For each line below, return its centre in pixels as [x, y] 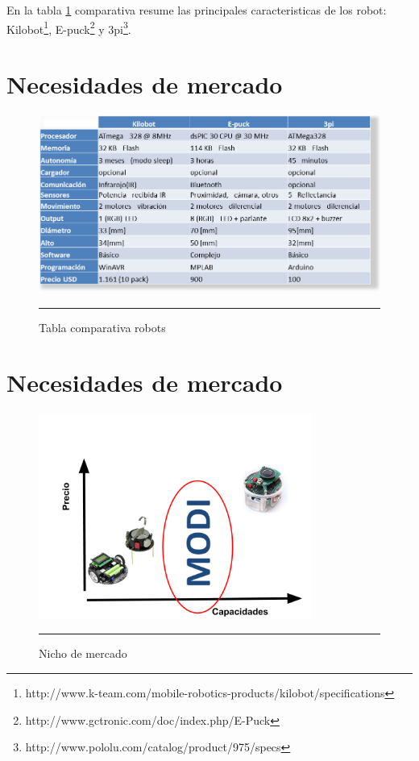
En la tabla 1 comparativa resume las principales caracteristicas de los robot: [197, 10]
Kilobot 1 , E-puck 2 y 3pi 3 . [69, 27]
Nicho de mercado [83, 653]
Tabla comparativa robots [102, 327]
